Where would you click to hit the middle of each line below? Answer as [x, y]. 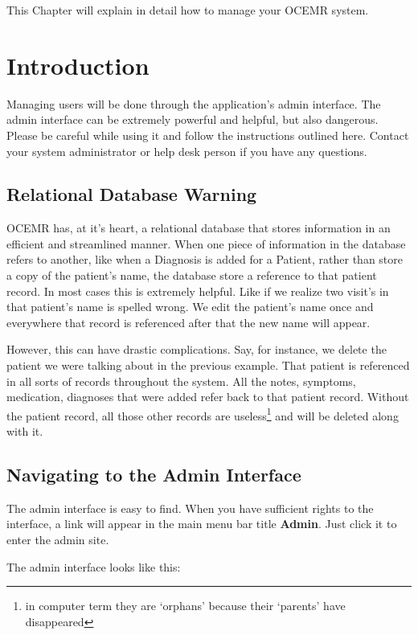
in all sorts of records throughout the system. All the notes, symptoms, [181, 381]
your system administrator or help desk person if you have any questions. [187, 151]
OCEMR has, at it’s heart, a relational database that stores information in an [199, 228]
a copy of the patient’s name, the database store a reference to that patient [192, 275]
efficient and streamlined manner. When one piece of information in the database [206, 243]
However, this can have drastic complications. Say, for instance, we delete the [197, 349]
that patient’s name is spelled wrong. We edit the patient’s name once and [190, 307]
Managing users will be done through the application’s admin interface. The [194, 103]
